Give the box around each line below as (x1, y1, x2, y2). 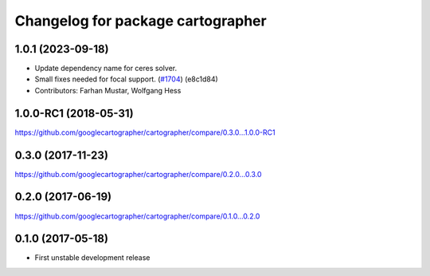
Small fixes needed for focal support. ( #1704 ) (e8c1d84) (34, 74, 218, 84)
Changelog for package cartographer (14, 12, 267, 30)
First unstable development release (34, 253, 150, 262)
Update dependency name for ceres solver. (34, 64, 178, 73)
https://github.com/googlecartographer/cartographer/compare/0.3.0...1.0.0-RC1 (14, 128, 276, 137)
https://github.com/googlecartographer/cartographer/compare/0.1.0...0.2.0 (14, 211, 260, 221)
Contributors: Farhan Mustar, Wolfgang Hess (34, 85, 182, 95)
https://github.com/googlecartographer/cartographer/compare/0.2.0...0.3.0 (14, 169, 262, 179)
